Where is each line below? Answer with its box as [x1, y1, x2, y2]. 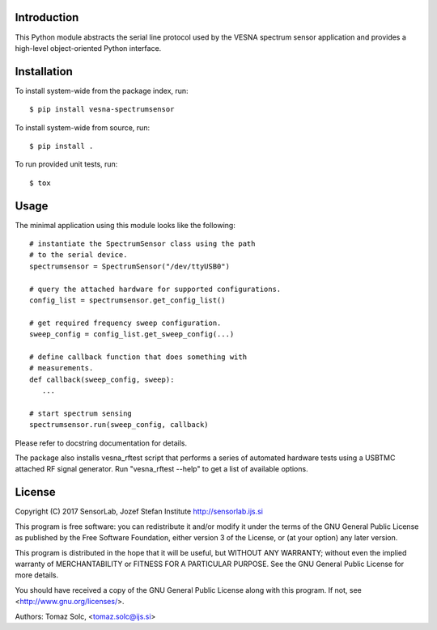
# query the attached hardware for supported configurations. [29, 284, 282, 294]
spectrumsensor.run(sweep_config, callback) [29, 421, 210, 429]
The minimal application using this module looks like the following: [15, 220, 236, 230]
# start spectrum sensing [29, 408, 133, 418]
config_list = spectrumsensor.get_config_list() [29, 296, 226, 305]
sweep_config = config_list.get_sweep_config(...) [29, 330, 235, 339]
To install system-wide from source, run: [15, 122, 150, 133]
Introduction [15, 11, 79, 24]
